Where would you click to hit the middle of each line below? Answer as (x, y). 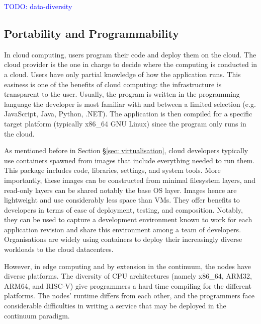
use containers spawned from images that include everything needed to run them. (129, 160)
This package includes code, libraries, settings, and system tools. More (112, 170)
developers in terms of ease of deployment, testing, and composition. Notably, (123, 209)
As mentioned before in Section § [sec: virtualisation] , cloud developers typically (126, 150)
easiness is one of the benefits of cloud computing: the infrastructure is (113, 84)
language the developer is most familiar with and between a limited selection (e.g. (130, 104)
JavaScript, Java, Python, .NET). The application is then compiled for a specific (128, 114)
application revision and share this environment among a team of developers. (123, 229)
